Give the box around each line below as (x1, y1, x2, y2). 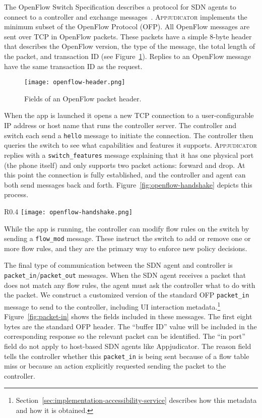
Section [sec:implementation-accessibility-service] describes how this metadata (16, 395, 257, 405)
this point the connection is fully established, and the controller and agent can (4, 169, 246, 180)
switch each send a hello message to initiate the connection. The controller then (4, 130, 253, 140)
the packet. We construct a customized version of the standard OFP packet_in (4, 289, 249, 300)
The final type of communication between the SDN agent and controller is (4, 260, 233, 270)
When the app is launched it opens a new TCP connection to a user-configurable (4, 110, 254, 121)
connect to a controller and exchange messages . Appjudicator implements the (4, 11, 247, 22)
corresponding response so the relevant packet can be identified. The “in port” (4, 331, 245, 341)
